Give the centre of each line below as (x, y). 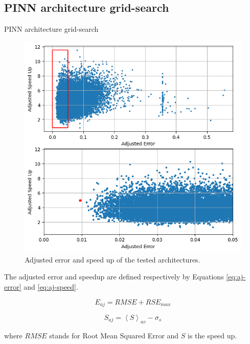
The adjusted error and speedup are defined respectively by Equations (114, 277)
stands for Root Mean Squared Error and (114, 335)
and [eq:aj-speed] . (51, 286)
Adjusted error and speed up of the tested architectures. (112, 259)
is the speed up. (212, 335)
